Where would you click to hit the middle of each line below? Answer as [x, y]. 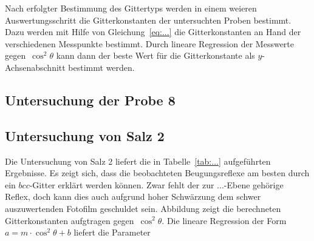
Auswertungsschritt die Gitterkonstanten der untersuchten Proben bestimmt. [148, 20]
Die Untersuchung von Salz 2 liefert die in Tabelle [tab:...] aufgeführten [138, 161]
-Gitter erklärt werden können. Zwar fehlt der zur [122, 184]
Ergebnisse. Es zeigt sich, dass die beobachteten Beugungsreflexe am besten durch [157, 173]
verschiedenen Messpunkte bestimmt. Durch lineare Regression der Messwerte [150, 43]
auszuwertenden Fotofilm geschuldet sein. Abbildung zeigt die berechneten [143, 208]
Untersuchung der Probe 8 [90, 100]
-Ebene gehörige [254, 184]
